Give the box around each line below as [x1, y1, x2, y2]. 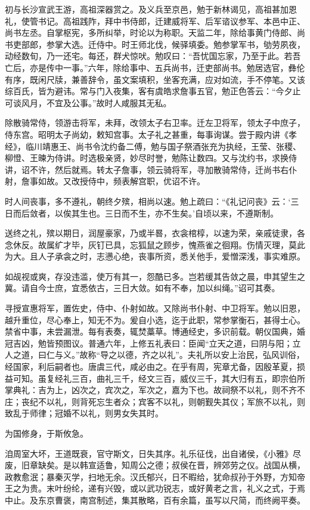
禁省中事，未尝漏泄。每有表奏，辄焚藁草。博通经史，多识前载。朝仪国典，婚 [5, 325, 305, 338]
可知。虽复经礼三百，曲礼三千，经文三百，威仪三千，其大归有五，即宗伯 [13, 372, 297, 384]
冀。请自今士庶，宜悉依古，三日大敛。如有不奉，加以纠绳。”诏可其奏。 [5, 282, 280, 294]
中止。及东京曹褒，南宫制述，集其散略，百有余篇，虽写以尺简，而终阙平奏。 [5, 493, 305, 506]
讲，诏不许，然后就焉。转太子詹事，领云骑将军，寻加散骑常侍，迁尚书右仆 [5, 163, 297, 175]
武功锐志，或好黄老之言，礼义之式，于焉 [146, 482, 305, 494]
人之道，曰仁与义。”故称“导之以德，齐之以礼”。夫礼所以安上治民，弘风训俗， [5, 348, 305, 361]
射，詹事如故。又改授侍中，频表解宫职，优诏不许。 [5, 175, 205, 187]
